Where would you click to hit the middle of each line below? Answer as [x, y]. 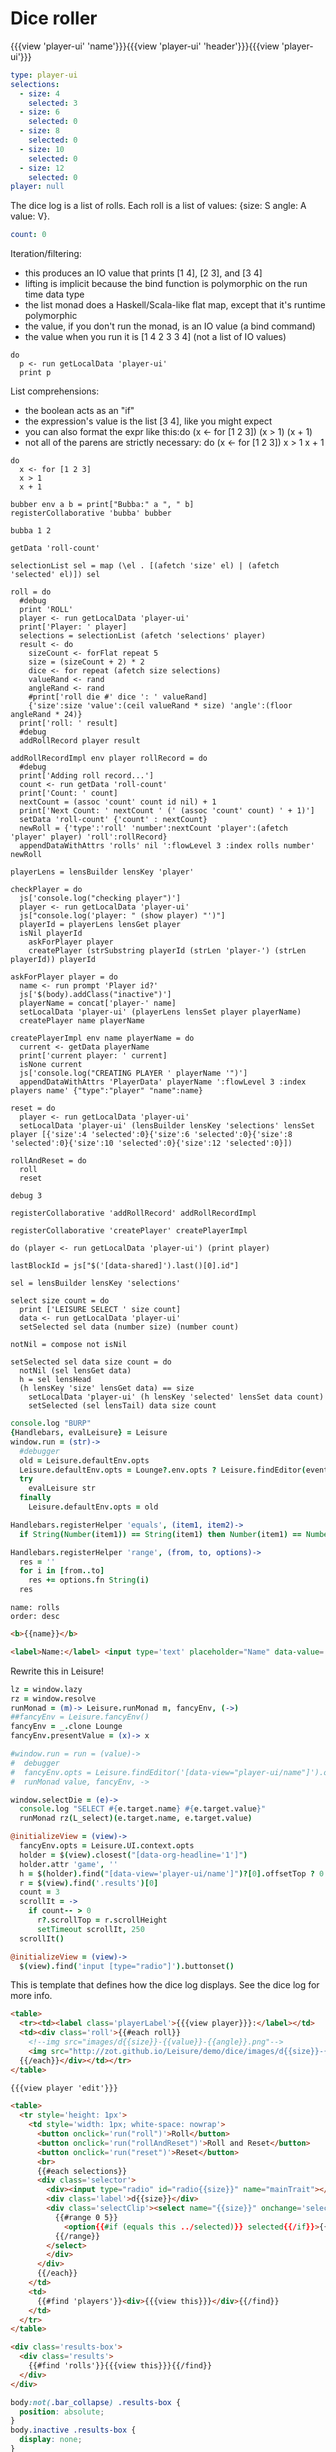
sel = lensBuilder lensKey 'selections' [96, 1283]
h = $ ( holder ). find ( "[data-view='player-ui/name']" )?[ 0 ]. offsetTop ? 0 [172, 1873]
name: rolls [35, 1608]
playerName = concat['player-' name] [98, 1003]
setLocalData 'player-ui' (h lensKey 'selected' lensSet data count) [176, 1397]
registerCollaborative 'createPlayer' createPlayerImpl [129, 1231]
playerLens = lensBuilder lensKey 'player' [102, 872]
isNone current [51, 1065]
